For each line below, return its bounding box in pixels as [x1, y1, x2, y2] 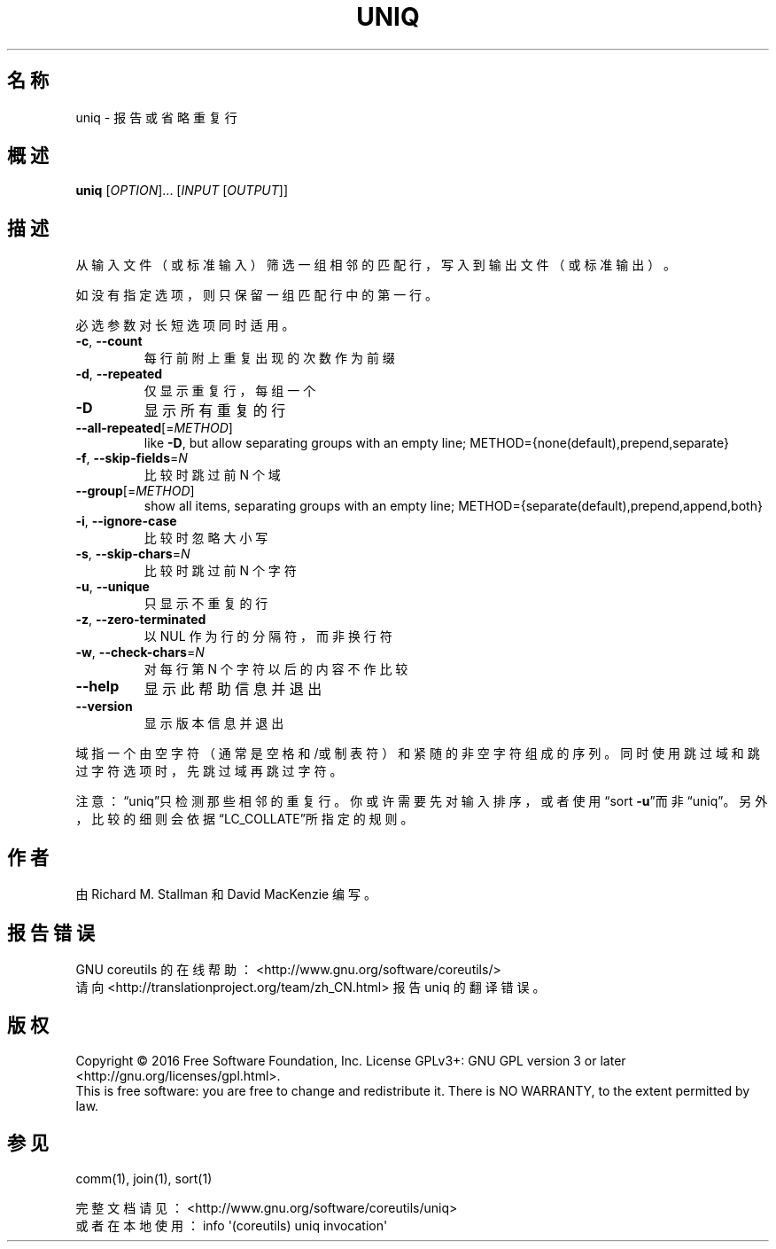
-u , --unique [75, 579, 150, 595]
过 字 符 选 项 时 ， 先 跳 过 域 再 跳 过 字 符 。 [75, 763, 343, 779]
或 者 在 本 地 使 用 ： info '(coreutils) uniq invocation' [75, 1217, 388, 1233]
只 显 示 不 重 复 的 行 [144, 596, 268, 612]
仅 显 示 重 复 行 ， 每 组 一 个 [144, 383, 316, 399]
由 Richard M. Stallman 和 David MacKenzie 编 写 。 [75, 886, 376, 902]
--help [75, 677, 120, 696]
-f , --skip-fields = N [75, 450, 188, 466]
